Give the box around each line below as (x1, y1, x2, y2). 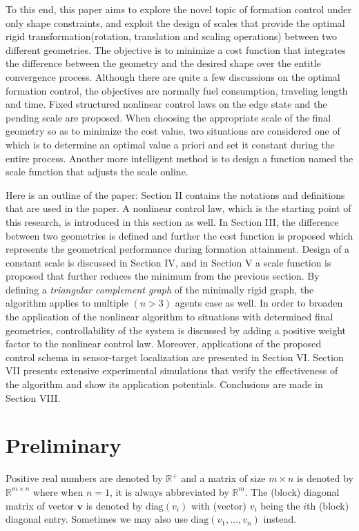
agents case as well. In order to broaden (175, 296, 343, 310)
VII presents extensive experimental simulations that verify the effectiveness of (6, 363, 338, 378)
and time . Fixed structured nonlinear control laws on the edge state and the (6, 97, 327, 111)
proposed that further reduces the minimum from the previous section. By (6, 269, 320, 283)
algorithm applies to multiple (6, 296, 128, 310)
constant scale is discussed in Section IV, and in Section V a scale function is (6, 255, 331, 269)
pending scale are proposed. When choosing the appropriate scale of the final (6, 110, 331, 124)
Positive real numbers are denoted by (6, 471, 163, 485)
